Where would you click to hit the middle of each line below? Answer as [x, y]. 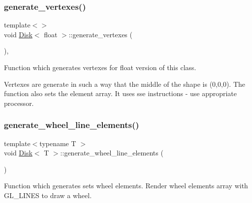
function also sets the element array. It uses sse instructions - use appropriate [121, 93]
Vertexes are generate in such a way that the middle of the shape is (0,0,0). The [125, 84]
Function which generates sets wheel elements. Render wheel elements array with [126, 186]
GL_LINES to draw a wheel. [48, 195]
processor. [19, 103]
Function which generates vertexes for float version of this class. [100, 67]
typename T [58, 143]
